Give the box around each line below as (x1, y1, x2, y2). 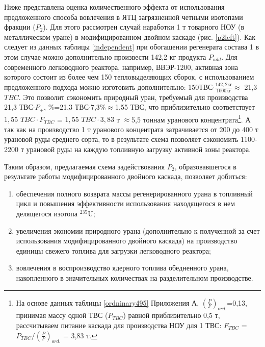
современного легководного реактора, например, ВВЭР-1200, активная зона (4, 61, 238, 72)
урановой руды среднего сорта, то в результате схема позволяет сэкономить (4, 134, 238, 144)
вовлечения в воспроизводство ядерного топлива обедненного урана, (16, 262, 229, 273)
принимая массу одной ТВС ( (16, 310, 108, 320)
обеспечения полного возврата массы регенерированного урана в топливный (16, 188, 253, 199)
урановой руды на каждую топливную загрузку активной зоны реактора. (26, 144, 251, 155)
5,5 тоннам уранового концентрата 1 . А (131, 112, 251, 125)
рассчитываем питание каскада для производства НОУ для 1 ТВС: (16, 319, 222, 330)
